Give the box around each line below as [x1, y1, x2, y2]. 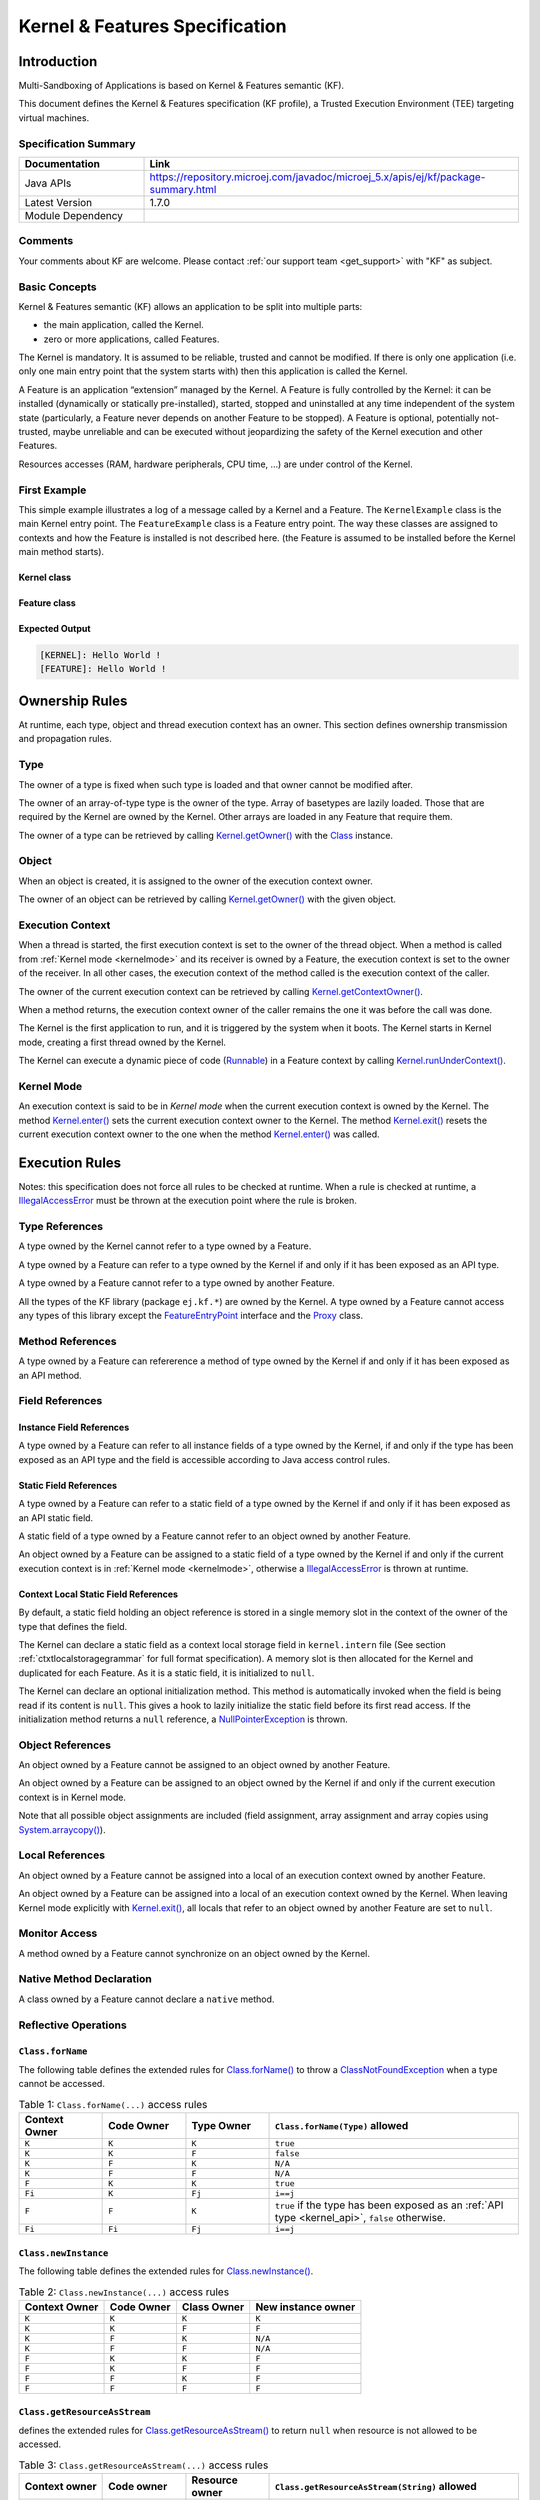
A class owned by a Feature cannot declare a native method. [18, 1993, 275, 2005]
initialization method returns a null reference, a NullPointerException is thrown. [18, 1713, 349, 1725]
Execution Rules [18, 1154, 122, 1171]
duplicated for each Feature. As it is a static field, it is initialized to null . [18, 1666, 315, 1679]
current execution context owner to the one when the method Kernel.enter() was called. [18, 1128, 380, 1140]
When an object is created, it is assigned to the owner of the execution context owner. [18, 875, 374, 887]
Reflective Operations [18, 2018, 127, 2032]
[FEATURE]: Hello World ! [39, 663, 167, 675]
